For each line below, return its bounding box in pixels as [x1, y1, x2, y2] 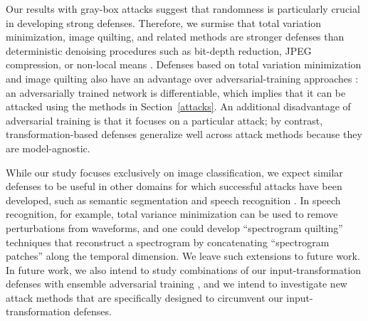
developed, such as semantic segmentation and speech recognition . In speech [6, 192, 341, 207]
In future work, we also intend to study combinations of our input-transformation [6, 262, 362, 277]
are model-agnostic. [6, 140, 90, 155]
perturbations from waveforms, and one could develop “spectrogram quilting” [6, 220, 343, 235]
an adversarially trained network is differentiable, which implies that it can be [6, 85, 346, 100]
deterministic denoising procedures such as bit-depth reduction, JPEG [6, 43, 312, 58]
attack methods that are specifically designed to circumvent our [6, 290, 283, 305]
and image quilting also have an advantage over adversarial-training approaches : [6, 70, 359, 85]
